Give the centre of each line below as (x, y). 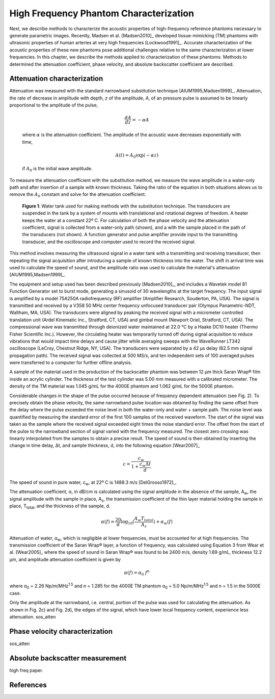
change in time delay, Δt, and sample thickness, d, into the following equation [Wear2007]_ (105, 446)
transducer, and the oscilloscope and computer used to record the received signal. (109, 242)
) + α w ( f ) (163, 523)
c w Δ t (145, 465)
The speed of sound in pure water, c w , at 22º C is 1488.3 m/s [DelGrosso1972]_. (93, 483)
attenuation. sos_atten (33, 616)
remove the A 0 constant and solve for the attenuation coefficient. (78, 195)
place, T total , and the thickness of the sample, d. (60, 506)
